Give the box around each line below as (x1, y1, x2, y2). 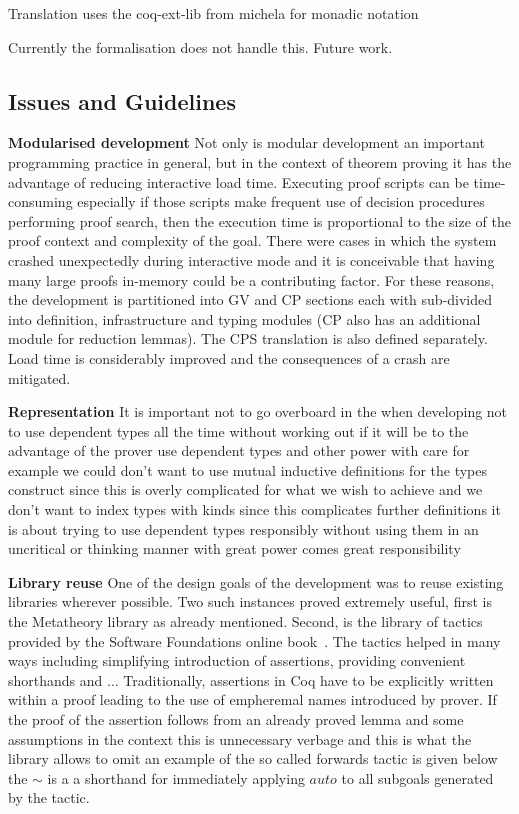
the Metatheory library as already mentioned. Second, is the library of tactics (8, 611, 483, 632)
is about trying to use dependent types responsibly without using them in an (8, 518, 479, 539)
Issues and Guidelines (8, 85, 236, 116)
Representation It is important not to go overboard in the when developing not (8, 401, 508, 422)
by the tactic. (8, 787, 90, 808)
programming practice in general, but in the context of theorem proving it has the (8, 151, 512, 172)
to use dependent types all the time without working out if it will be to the (8, 420, 469, 441)
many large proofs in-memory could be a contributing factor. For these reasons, (8, 269, 495, 290)
